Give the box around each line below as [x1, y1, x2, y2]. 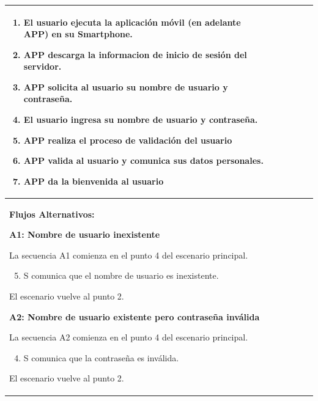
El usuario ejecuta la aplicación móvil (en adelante [23, 15, 241, 28]
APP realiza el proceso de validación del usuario [23, 133, 232, 146]
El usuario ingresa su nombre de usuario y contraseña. [23, 113, 258, 126]
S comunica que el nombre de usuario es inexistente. [23, 269, 219, 282]
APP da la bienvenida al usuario [23, 174, 164, 187]
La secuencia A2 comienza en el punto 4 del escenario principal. [9, 331, 248, 344]
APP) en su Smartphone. [23, 28, 133, 40]
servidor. [23, 60, 62, 73]
